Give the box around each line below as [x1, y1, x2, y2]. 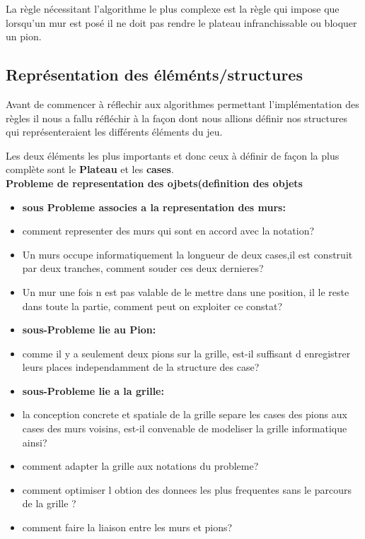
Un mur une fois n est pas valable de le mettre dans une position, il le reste [22, 284, 349, 299]
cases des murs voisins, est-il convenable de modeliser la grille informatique [22, 421, 347, 436]
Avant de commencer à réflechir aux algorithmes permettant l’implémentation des [6, 96, 359, 111]
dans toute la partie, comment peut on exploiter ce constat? [22, 298, 283, 313]
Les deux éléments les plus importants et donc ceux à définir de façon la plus [6, 148, 340, 162]
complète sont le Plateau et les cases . [6, 162, 174, 177]
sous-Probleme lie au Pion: [22, 322, 156, 337]
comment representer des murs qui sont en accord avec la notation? [22, 223, 315, 238]
